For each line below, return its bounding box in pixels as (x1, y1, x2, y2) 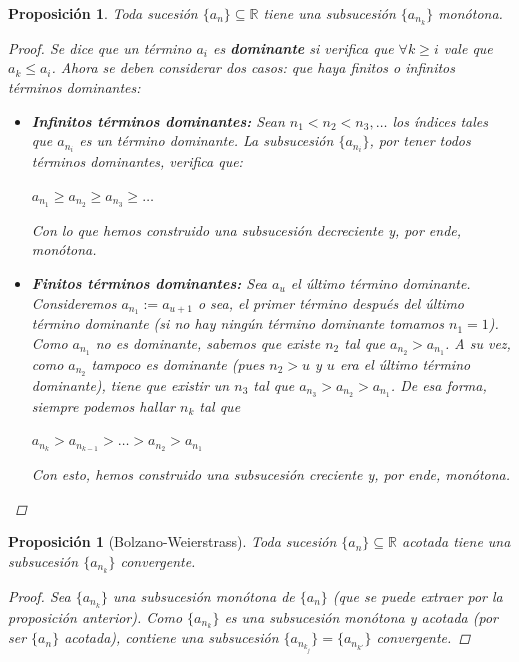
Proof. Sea (8, 585, 71, 606)
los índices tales (392, 110, 488, 131)
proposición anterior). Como (8, 606, 183, 627)
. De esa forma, (390, 374, 487, 395)
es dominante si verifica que (213, 37, 394, 58)
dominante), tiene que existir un (31, 374, 230, 395)
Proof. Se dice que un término (8, 37, 192, 58)
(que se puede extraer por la (332, 585, 503, 606)
